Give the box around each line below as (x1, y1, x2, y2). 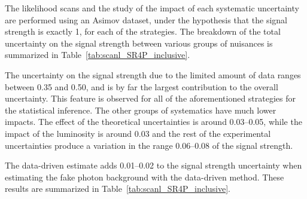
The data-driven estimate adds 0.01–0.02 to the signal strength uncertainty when (5, 159, 302, 172)
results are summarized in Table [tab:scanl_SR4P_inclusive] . (5, 182, 230, 195)
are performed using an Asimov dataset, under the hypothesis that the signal (5, 13, 287, 26)
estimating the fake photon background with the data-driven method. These (5, 170, 284, 183)
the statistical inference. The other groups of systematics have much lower (5, 103, 276, 116)
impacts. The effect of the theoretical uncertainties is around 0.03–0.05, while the (5, 115, 302, 128)
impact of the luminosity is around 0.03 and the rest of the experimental (5, 127, 271, 139)
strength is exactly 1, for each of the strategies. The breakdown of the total (5, 25, 281, 38)
